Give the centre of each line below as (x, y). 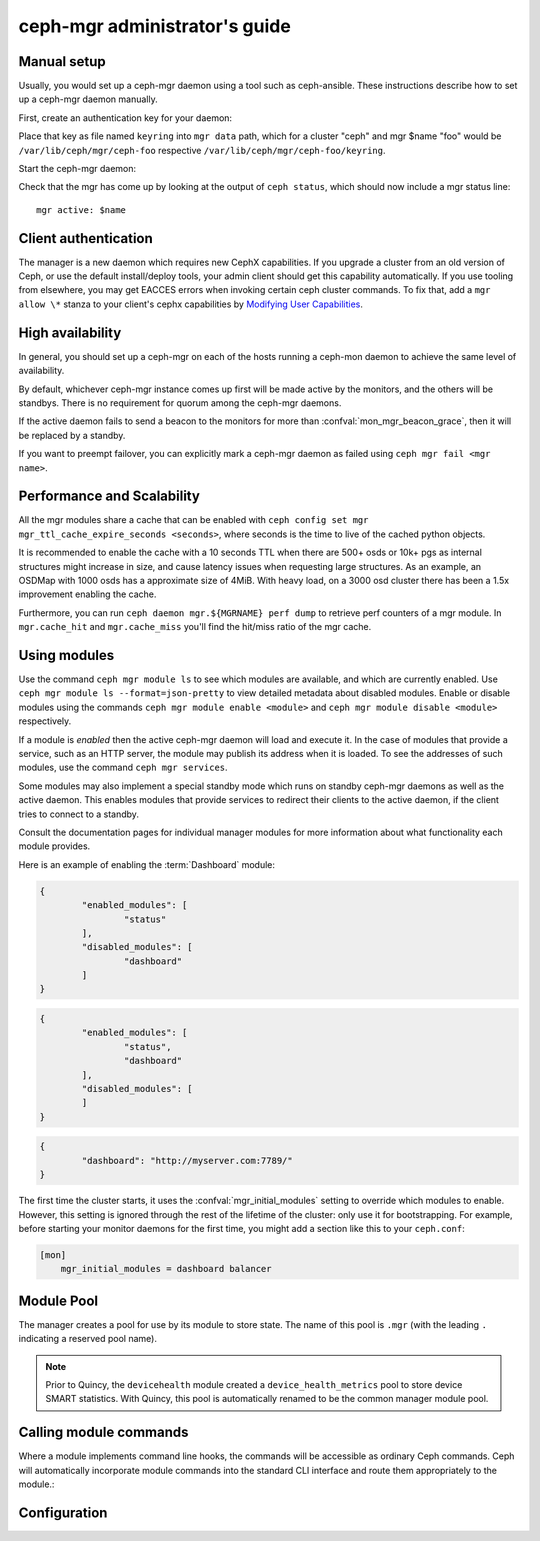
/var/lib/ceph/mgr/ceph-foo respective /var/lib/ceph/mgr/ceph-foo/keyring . (202, 150)
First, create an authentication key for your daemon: (125, 117)
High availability (70, 332)
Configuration (63, 1512)
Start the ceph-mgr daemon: (77, 169)
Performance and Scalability (109, 496)
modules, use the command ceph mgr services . (123, 767)
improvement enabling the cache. (87, 594)
